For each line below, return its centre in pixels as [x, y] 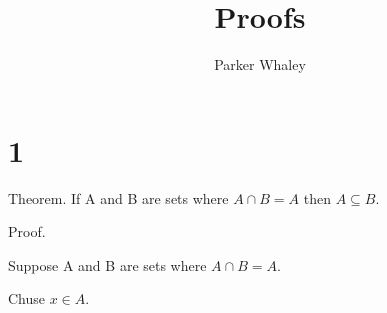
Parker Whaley [260, 64]
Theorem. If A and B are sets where [118, 197]
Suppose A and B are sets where [107, 264]
